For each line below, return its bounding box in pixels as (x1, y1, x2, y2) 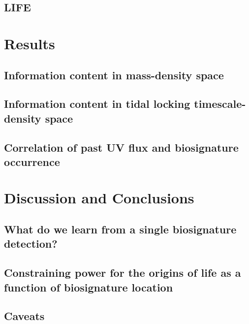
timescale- (194, 96, 246, 111)
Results (4, 33, 55, 53)
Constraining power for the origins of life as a (4, 265, 241, 280)
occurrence (4, 154, 60, 169)
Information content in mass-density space (4, 67, 224, 82)
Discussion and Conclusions (4, 188, 194, 208)
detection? (4, 236, 58, 251)
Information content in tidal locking (4, 96, 190, 111)
